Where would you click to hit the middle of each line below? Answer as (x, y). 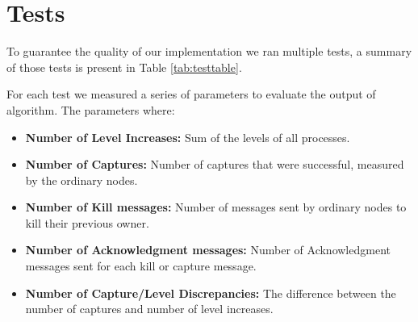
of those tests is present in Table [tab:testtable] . (124, 67)
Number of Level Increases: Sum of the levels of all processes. (188, 137)
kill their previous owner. (87, 222)
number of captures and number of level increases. (149, 309)
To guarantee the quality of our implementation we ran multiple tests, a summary (209, 51)
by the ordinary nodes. (82, 180)
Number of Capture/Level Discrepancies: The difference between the (211, 293)
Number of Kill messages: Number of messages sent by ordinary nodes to (216, 207)
